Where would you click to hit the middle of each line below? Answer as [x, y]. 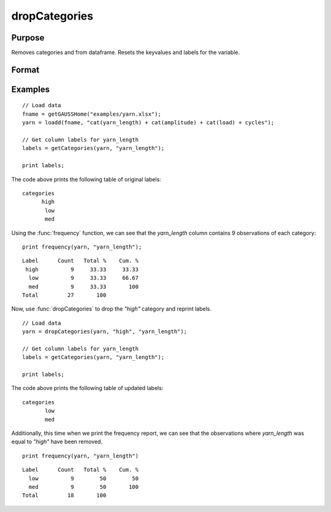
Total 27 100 [64, 295]
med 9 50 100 [84, 487]
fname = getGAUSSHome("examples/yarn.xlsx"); [92, 114]
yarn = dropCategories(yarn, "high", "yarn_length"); [105, 332]
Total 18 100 [64, 495]
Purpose [28, 38]
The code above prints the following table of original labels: [86, 179]
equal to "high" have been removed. [57, 442]
